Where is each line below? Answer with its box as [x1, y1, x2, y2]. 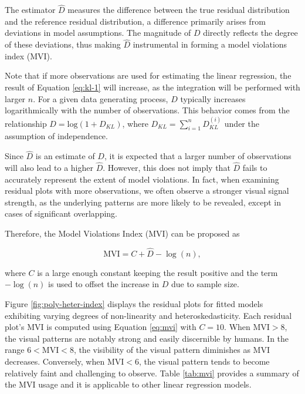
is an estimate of [35, 150, 95, 162]
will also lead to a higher [5, 161, 94, 174]
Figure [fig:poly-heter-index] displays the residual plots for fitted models [5, 297, 263, 309]
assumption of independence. [5, 130, 108, 142]
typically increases [180, 92, 246, 105]
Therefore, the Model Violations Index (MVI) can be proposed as [5, 227, 240, 239]
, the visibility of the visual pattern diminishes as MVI [73, 344, 270, 356]
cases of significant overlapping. [5, 207, 117, 220]
